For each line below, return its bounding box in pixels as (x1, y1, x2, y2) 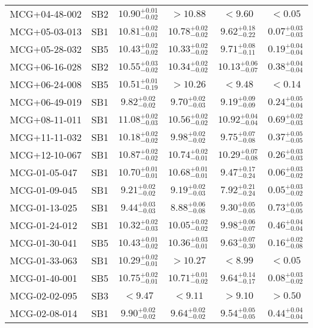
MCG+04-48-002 (10, 7, 82, 21)
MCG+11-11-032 (10, 130, 82, 144)
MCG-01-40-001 (10, 271, 77, 285)
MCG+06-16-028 (10, 60, 82, 73)
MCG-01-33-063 (10, 253, 77, 267)
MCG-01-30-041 (10, 236, 77, 250)
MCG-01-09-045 (10, 183, 77, 197)
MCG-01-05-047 (10, 165, 77, 179)
